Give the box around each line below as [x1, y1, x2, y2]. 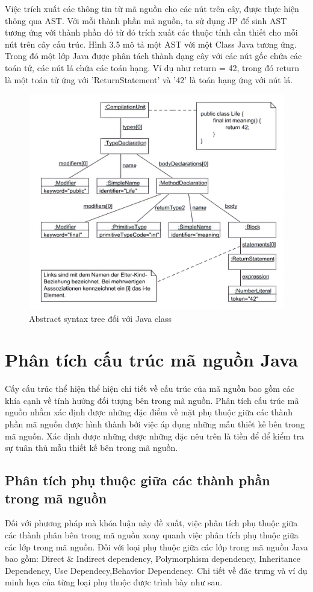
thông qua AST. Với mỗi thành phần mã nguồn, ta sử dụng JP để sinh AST [5, 14, 287, 27]
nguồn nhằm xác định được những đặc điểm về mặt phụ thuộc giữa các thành [5, 406, 293, 418]
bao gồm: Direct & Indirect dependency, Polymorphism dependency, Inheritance [5, 552, 301, 565]
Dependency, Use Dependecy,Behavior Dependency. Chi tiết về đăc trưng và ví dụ [5, 564, 308, 576]
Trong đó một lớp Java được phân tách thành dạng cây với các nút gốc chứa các [5, 49, 302, 62]
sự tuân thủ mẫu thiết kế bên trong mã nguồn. [5, 441, 178, 454]
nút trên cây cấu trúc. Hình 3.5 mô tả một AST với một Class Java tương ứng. [5, 37, 297, 50]
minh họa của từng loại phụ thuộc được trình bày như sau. [5, 576, 223, 588]
